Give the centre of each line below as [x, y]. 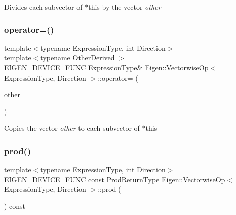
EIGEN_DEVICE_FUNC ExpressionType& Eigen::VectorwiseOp [106, 67]
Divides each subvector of [43, 7]
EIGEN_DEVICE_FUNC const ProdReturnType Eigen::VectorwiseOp [115, 179]
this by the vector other [125, 7]
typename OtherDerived [77, 58]
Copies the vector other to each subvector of [72, 128]
